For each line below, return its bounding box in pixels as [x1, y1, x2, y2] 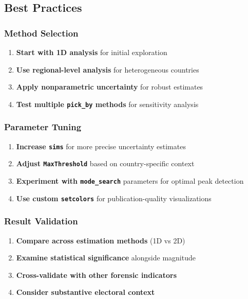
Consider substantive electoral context [16, 287, 155, 297]
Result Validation [4, 215, 78, 227]
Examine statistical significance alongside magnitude [16, 252, 196, 263]
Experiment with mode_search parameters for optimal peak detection [16, 175, 244, 186]
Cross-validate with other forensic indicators [16, 269, 177, 280]
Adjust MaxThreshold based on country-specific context [16, 158, 195, 169]
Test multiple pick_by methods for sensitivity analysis [16, 98, 199, 109]
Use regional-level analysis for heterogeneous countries [16, 64, 199, 75]
